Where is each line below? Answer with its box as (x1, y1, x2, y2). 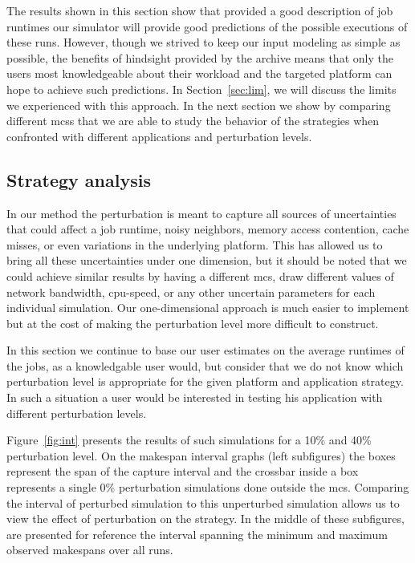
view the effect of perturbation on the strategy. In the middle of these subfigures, (6, 510, 405, 527)
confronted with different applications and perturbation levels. (6, 128, 312, 144)
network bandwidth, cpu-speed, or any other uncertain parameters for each (6, 283, 376, 300)
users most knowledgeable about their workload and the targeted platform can (6, 65, 393, 82)
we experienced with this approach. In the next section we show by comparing (6, 96, 391, 113)
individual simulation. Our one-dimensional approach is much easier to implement (6, 299, 409, 316)
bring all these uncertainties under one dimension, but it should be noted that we (6, 252, 407, 269)
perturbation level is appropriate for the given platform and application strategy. (6, 373, 404, 390)
